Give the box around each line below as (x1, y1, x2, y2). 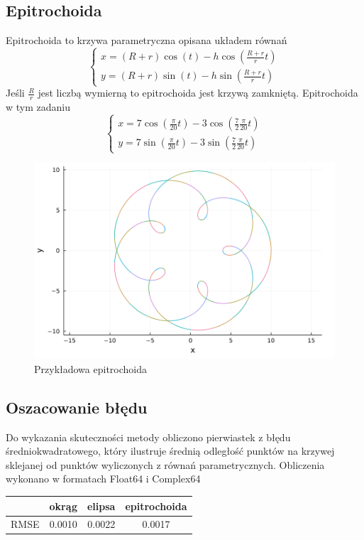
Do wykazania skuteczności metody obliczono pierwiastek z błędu (6, 429, 291, 444)
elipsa (87, 498, 116, 513)
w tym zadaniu (6, 99, 70, 114)
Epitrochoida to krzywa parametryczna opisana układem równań (6, 33, 287, 48)
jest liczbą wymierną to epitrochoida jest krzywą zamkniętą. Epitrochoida (38, 85, 358, 100)
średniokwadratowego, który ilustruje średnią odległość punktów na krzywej (6, 443, 335, 458)
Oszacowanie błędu (6, 396, 148, 418)
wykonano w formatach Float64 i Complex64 (6, 471, 201, 486)
